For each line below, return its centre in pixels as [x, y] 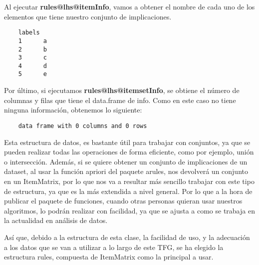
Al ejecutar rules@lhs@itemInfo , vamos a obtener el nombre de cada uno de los [129, 6]
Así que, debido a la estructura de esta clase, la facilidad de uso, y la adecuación [127, 237]
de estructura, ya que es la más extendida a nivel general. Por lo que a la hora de [128, 191]
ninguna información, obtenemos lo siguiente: [73, 110]
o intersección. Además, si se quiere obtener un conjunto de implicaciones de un [126, 161]
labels [29, 33]
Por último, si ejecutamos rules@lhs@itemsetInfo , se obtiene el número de [122, 90]
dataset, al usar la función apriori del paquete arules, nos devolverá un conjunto [126, 171]
